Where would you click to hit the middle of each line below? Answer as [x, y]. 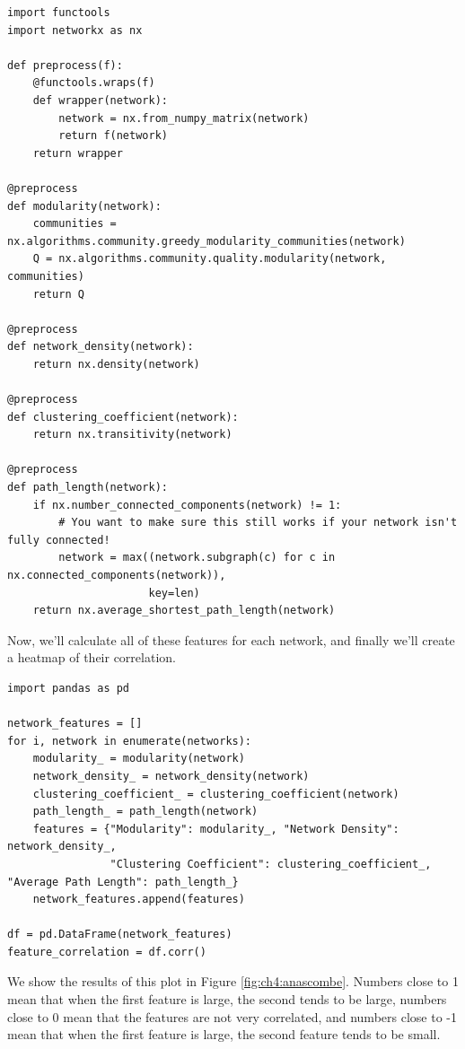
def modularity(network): [84, 206]
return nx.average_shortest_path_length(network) [184, 611]
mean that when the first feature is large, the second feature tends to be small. [224, 1034]
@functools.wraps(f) [94, 83]
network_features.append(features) [139, 900]
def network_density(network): [101, 347]
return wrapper [78, 153]
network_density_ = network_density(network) [171, 776]
